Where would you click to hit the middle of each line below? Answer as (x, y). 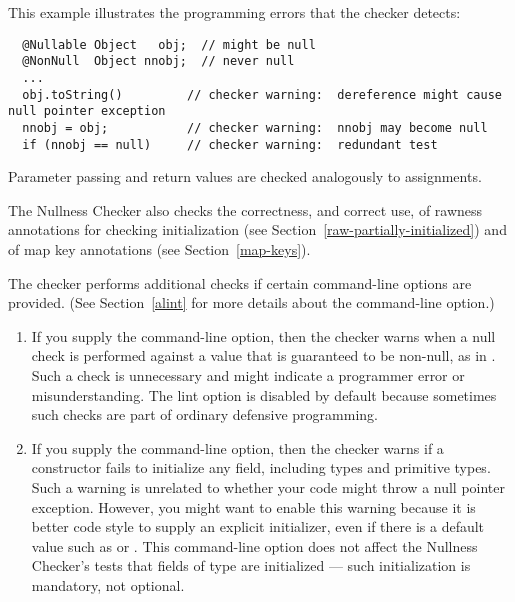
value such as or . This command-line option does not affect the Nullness (254, 545)
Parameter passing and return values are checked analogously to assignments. (245, 176)
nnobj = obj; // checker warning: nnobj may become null (255, 127)
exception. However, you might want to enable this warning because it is (253, 506)
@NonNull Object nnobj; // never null (158, 61)
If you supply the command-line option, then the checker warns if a (237, 447)
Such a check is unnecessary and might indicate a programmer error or (248, 374)
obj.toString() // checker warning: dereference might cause (262, 94)
